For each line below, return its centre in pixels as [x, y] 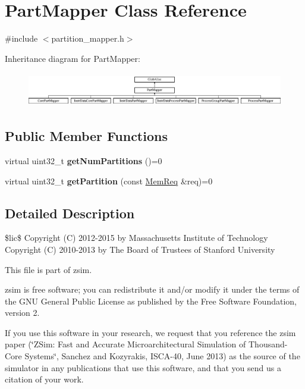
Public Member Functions [86, 136]
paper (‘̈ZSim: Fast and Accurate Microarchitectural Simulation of [125, 344]
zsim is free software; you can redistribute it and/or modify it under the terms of [152, 289]
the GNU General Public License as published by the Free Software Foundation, [151, 301]
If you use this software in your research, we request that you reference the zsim [150, 332]
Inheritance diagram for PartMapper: [73, 58]
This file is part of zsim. [48, 269]
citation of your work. [44, 379]
